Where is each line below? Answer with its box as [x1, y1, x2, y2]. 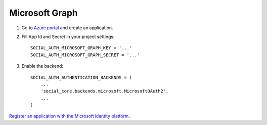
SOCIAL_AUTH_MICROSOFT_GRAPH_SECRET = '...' [30, 52, 140, 58]
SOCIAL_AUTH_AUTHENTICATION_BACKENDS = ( [30, 75, 132, 80]
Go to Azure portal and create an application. [21, 25, 113, 31]
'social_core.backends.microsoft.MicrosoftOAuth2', [40, 88, 169, 94]
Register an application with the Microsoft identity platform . [9, 113, 130, 119]
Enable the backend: [21, 63, 64, 69]
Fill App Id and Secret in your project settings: [21, 34, 115, 40]
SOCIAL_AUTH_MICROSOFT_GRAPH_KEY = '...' [30, 45, 132, 51]
